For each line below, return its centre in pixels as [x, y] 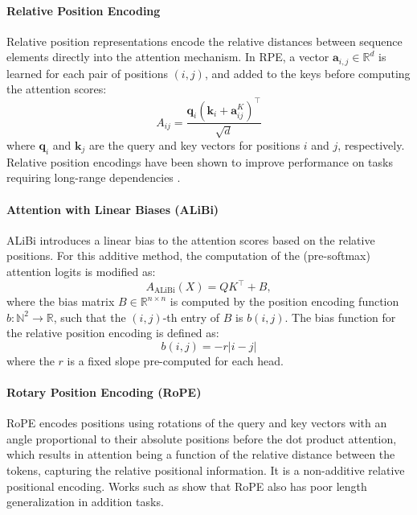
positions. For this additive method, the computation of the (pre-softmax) [188, 255]
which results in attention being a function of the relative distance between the [201, 454]
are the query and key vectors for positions [195, 144]
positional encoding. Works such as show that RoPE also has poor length [187, 486]
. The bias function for [340, 317]
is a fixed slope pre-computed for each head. [175, 360]
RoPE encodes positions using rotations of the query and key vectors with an [197, 423]
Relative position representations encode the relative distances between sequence [204, 41]
